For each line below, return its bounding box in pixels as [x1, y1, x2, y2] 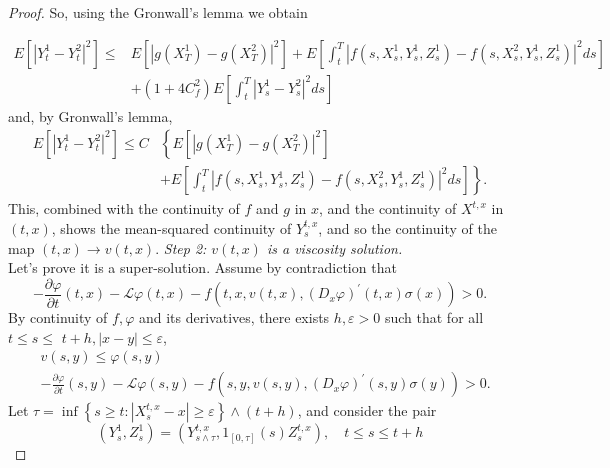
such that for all [384, 307, 484, 328]
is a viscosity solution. [266, 237, 403, 258]
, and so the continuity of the [318, 217, 497, 238]
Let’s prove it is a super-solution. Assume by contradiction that [8, 257, 397, 278]
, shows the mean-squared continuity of [51, 217, 292, 238]
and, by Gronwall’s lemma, [8, 105, 173, 126]
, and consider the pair [297, 400, 437, 421]
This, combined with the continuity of [8, 198, 240, 219]
